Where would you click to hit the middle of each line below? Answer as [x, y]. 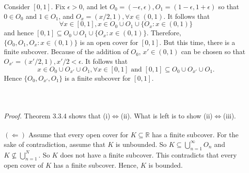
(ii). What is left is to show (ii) [167, 115]
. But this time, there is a [197, 42]
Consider [17, 6]
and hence [19, 33]
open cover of [24, 165]
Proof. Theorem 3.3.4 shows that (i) [57, 115]
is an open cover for [109, 42]
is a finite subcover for [98, 78]
